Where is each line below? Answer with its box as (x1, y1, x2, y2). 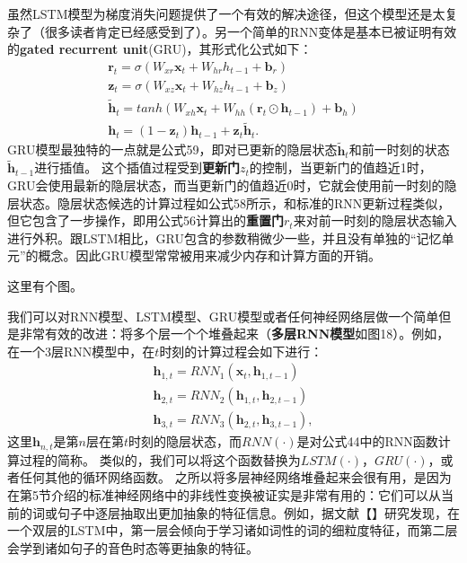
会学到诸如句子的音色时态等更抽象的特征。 (7, 538, 259, 557)
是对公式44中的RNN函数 (296, 432, 438, 451)
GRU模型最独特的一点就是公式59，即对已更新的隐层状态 (7, 140, 338, 159)
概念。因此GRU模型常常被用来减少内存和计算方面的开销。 (38, 246, 382, 265)
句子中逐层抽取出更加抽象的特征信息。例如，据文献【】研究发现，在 (57, 503, 460, 522)
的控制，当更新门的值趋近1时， (249, 158, 432, 177)
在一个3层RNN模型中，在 (7, 341, 155, 360)
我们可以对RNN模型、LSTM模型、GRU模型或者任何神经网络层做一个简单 (7, 306, 439, 325)
